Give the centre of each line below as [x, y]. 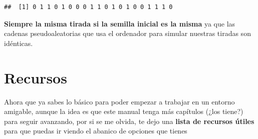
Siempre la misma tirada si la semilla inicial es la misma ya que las [120, 23]
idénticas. [19, 43]
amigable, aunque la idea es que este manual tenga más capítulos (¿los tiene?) [124, 111]
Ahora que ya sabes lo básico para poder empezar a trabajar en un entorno [119, 101]
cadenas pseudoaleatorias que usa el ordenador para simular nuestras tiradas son [127, 33]
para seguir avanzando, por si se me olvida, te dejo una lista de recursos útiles [129, 121]
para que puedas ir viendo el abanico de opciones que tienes [96, 131]
